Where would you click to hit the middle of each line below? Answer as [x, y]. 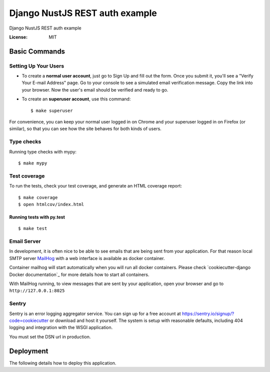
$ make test [33, 228]
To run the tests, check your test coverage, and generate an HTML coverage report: [96, 186]
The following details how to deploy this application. [63, 363]
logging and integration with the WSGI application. [61, 327]
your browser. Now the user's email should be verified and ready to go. [95, 89]
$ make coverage [38, 197]
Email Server [25, 241]
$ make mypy [33, 163]
